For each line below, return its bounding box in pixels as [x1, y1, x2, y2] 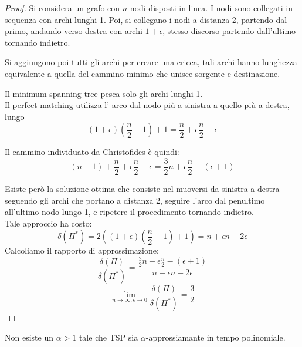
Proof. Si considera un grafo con [5, 2, 120, 14]
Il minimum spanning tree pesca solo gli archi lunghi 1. [5, 87, 203, 99]
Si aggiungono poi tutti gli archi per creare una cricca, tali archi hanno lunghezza [5, 56, 297, 68]
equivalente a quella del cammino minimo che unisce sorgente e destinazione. [5, 67, 280, 79]
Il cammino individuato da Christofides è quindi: [5, 146, 179, 158]
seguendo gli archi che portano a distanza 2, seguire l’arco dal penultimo [5, 194, 265, 206]
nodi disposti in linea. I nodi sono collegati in [130, 2, 293, 14]
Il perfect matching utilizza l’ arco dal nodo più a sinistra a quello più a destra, [5, 99, 290, 111]
